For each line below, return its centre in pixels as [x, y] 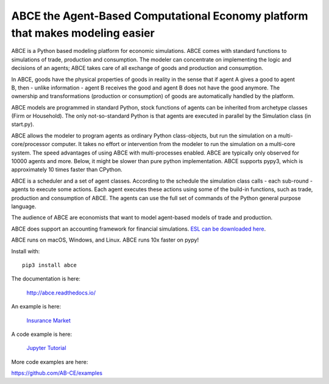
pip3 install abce [50, 265]
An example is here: [36, 307]
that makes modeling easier [83, 33]
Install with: [26, 251]
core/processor [31, 144]
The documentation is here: [46, 279]
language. [24, 206]
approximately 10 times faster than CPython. [67, 170]
